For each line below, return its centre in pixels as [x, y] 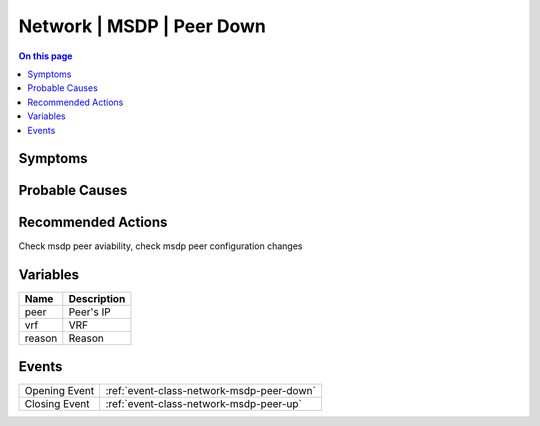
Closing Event [57, 403]
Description [97, 299]
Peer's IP [89, 312]
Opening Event [59, 390]
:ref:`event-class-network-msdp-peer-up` [203, 403]
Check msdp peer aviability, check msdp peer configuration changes [160, 246]
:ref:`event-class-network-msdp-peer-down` [211, 390]
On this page [45, 56]
